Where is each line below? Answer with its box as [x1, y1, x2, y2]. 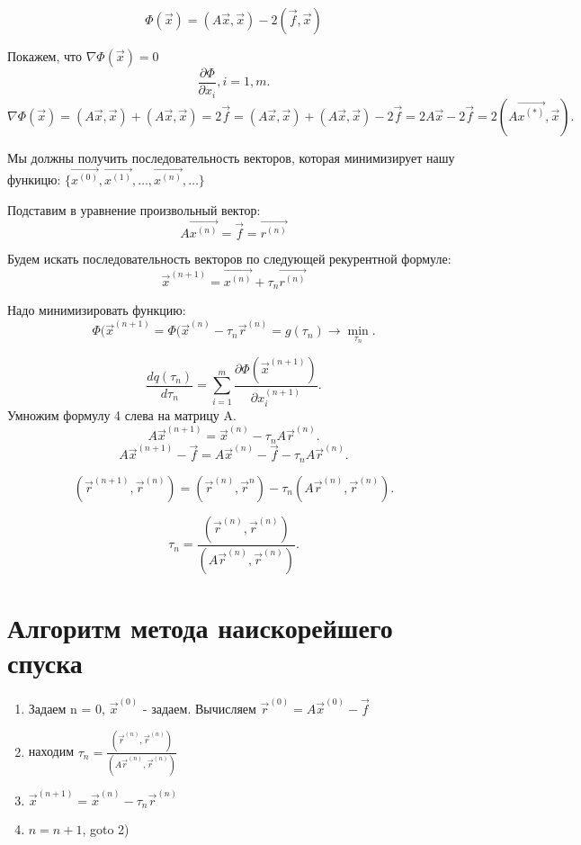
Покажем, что [7, 47, 83, 65]
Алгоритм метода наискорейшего [7, 608, 393, 645]
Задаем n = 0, [28, 698, 105, 717]
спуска [7, 644, 83, 681]
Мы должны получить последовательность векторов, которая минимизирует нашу [7, 148, 455, 166]
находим [28, 742, 75, 760]
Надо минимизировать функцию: [7, 301, 186, 319]
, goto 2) [82, 820, 130, 839]
